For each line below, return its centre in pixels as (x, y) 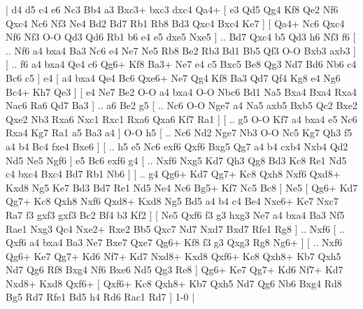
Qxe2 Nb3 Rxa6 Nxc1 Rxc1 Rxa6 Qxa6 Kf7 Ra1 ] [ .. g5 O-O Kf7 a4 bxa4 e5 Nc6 (181, 118)
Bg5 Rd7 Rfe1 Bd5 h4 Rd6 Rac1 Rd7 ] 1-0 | (100, 297)
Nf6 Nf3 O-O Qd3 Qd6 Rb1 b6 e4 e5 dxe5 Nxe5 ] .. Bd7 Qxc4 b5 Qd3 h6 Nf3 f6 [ (181, 37)
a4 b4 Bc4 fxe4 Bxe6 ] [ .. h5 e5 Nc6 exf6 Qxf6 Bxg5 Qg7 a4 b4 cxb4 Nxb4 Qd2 (177, 146)
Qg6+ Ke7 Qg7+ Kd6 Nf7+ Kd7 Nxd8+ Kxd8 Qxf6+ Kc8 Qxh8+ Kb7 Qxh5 (173, 256)
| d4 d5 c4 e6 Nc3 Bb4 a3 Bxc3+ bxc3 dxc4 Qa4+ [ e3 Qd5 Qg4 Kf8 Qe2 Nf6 (172, 9)
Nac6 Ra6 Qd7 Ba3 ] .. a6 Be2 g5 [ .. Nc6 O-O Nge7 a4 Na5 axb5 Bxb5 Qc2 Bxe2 (181, 105)
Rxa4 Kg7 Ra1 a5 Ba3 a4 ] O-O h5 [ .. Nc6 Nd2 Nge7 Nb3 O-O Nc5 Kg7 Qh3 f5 (179, 132)
